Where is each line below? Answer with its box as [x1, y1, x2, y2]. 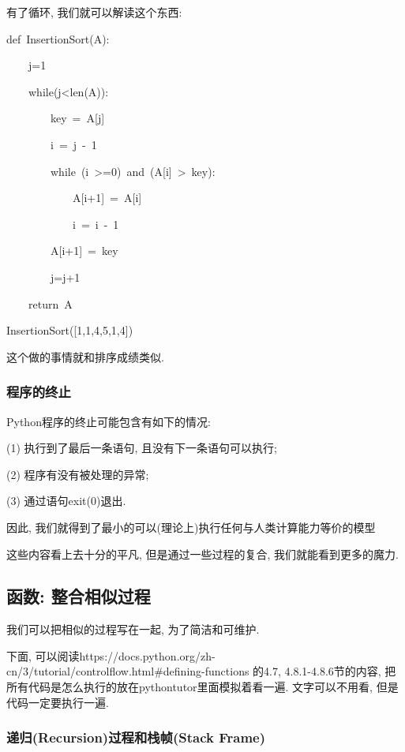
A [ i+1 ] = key [50, 242, 118, 259]
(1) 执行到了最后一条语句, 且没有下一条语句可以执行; [6, 440, 277, 456]
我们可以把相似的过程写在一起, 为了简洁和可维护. [6, 621, 260, 638]
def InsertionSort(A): [6, 30, 110, 47]
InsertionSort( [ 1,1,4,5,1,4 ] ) [6, 322, 133, 339]
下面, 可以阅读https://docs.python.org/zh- [6, 647, 216, 664]
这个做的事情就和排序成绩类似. [6, 348, 164, 365]
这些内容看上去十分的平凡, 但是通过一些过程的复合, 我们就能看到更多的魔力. [6, 545, 399, 562]
